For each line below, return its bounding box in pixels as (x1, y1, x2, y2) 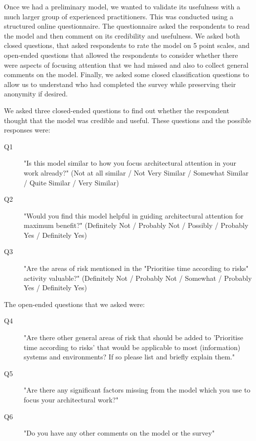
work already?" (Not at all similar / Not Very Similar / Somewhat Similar (24, 167, 249, 177)
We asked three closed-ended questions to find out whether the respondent (4, 105, 229, 115)
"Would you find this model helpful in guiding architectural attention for (24, 210, 244, 220)
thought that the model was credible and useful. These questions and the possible (4, 115, 251, 125)
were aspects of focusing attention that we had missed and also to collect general (4, 59, 249, 70)
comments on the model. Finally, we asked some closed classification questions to (4, 69, 249, 80)
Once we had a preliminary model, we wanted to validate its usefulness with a (4, 1, 240, 11)
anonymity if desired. (4, 88, 68, 99)
